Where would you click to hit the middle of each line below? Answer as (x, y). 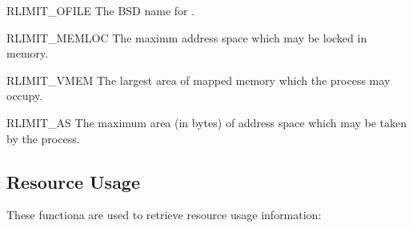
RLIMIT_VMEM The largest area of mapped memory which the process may (198, 80)
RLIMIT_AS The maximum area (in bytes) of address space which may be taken (207, 122)
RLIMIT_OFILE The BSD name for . (101, 10)
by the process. (43, 138)
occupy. (25, 96)
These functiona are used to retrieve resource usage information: (164, 215)
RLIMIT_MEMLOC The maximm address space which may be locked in (187, 37)
